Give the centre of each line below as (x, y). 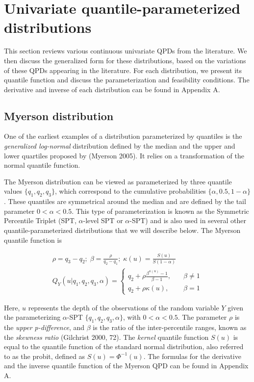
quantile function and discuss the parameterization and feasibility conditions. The (127, 80)
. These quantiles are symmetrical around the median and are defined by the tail (125, 201)
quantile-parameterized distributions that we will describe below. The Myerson (122, 230)
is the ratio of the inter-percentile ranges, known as (170, 327)
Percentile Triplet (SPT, (40, 220)
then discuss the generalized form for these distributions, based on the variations (125, 60)
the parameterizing (32, 317)
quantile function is (33, 240)
